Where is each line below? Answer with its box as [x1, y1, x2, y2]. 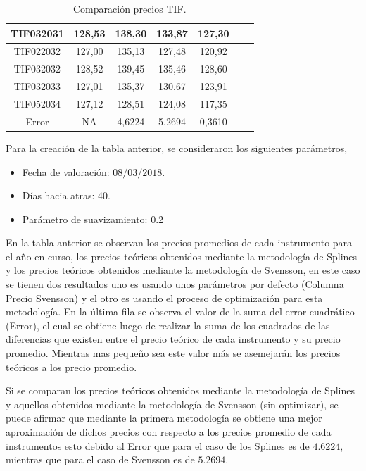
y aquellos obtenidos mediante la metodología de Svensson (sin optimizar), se [6, 396, 339, 411]
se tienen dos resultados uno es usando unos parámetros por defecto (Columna [6, 277, 344, 291]
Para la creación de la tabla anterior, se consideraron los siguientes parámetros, [6, 140, 348, 155]
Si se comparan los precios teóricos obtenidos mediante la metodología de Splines [6, 383, 355, 398]
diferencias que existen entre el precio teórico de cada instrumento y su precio [6, 332, 341, 346]
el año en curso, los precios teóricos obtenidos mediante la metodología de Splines [6, 249, 358, 263]
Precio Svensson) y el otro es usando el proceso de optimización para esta [6, 290, 323, 305]
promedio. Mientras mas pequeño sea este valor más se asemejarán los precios [6, 346, 341, 360]
